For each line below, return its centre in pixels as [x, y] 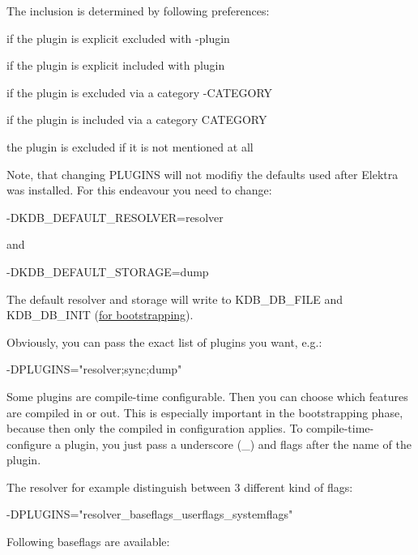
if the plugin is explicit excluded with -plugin [118, 38]
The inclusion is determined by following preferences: [138, 11]
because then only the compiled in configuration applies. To [155, 428]
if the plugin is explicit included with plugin [116, 65]
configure [29, 444]
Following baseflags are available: [88, 542]
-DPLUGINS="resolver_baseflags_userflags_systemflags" [150, 514]
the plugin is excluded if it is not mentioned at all [130, 146]
